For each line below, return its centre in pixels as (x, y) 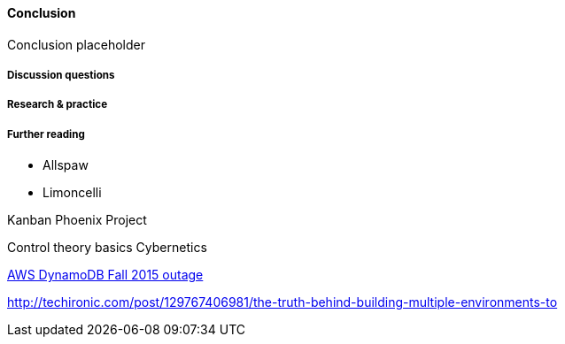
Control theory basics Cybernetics (107, 248)
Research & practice (58, 105)
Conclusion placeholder (76, 44)
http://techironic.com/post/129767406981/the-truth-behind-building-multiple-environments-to (282, 302)
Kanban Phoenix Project (77, 220)
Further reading (46, 134)
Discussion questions (61, 75)
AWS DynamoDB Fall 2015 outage (105, 275)
